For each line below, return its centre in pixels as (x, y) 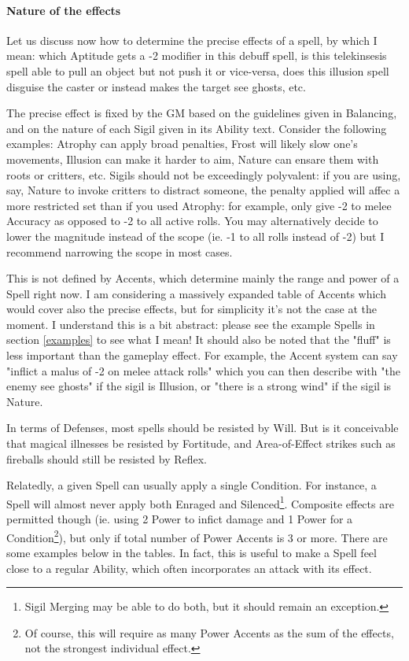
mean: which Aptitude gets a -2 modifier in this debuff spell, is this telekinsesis (197, 55)
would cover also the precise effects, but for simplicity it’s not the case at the (192, 309)
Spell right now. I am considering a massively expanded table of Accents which (196, 293)
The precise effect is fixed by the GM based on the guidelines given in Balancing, (202, 113)
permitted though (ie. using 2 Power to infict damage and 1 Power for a (180, 519)
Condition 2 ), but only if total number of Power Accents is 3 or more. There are (197, 536)
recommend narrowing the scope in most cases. (120, 251)
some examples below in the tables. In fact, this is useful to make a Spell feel (192, 552)
